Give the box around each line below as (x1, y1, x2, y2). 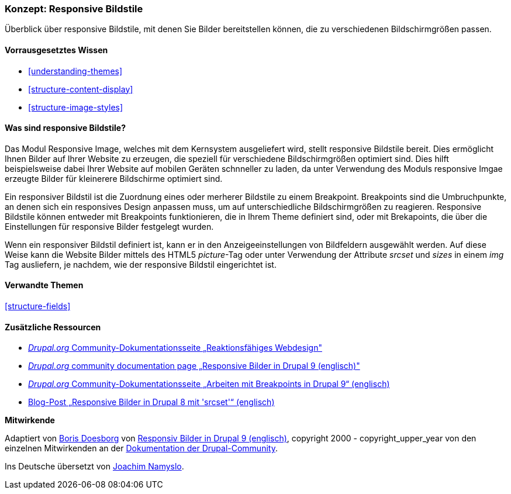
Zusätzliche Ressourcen (5, 322, 101, 332)
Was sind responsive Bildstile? (5, 123, 126, 133)
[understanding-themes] (28, 65, 123, 76)
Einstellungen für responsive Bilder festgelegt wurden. (5, 221, 214, 232)
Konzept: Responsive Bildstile (5, 3, 143, 15)
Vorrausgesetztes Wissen (5, 44, 108, 55)
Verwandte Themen (5, 280, 84, 291)
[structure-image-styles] (28, 102, 123, 112)
